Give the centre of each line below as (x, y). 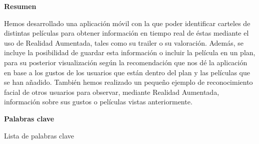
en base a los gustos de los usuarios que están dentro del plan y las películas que (127, 72)
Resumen (20, 6)
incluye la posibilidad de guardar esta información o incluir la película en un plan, (130, 52)
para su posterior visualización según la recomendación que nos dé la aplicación (126, 62)
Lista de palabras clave (39, 135)
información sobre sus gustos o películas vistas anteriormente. (98, 102)
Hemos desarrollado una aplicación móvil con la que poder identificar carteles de (127, 23)
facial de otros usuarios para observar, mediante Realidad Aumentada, (112, 92)
